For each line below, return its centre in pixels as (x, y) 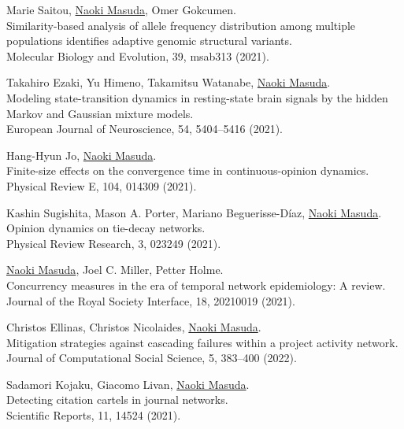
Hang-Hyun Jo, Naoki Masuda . (82, 155)
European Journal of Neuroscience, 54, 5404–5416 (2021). (145, 129)
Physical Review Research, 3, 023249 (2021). (114, 243)
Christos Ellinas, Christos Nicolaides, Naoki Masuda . (134, 327)
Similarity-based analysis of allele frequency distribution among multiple (181, 25)
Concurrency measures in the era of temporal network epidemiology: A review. (196, 285)
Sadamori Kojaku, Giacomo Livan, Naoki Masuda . (128, 384)
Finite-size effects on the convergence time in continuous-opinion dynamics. (188, 170)
